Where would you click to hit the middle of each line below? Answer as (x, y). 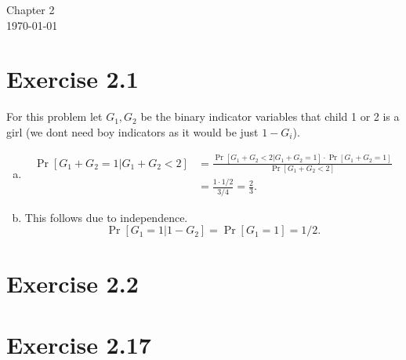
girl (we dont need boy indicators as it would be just (132, 131)
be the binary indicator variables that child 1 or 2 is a (270, 116)
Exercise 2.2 (72, 283)
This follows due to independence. (106, 217)
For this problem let (54, 116)
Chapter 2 (31, 9)
